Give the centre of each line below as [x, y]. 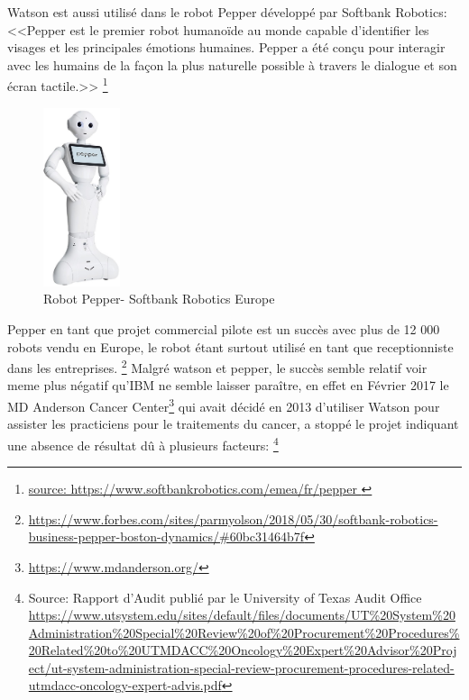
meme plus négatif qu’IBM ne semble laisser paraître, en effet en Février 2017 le [228, 385]
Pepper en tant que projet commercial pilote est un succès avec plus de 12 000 [224, 329]
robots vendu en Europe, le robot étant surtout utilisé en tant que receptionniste [230, 346]
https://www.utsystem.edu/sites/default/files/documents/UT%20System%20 [242, 615]
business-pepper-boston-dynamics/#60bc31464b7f [166, 536]
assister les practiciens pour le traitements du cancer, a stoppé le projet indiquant [233, 424]
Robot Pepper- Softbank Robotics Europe [159, 299]
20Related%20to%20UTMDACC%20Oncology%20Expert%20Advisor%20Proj [243, 650]
